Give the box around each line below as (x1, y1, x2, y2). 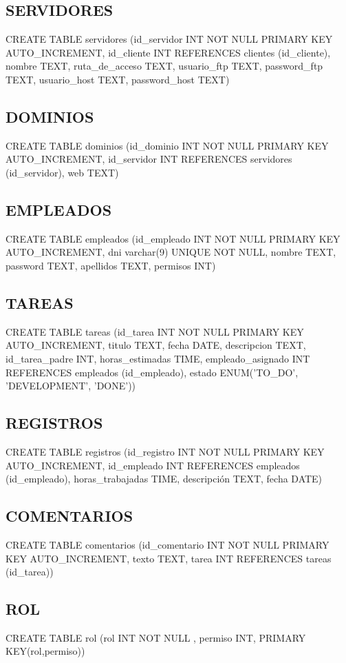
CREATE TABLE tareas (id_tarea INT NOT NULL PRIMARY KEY (6, 324, 304, 338)
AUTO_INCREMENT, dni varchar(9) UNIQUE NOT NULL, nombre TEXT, (6, 245, 336, 259)
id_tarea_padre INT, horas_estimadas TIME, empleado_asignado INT (6, 351, 310, 365)
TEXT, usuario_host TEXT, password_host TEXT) (6, 72, 230, 86)
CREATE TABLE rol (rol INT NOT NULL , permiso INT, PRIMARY (6, 630, 306, 644)
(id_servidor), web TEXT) (6, 165, 119, 179)
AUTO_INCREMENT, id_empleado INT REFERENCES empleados (6, 458, 300, 472)
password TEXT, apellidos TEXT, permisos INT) (6, 258, 216, 272)
